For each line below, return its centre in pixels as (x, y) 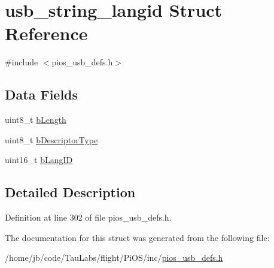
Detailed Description (70, 192)
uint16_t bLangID (39, 160)
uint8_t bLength (36, 120)
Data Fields (42, 94)
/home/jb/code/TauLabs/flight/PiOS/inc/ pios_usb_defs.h (114, 258)
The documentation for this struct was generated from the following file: (137, 237)
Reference (46, 33)
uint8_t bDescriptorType (51, 139)
